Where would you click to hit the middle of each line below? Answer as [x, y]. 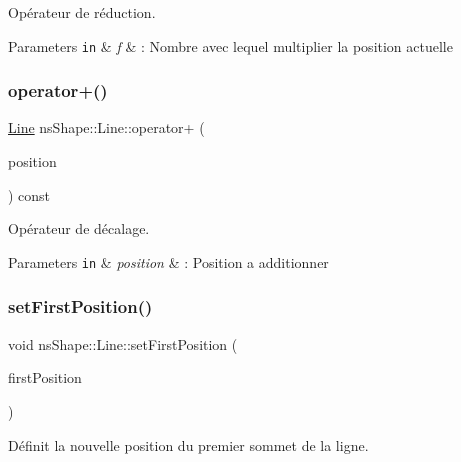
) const [29, 194]
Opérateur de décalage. [79, 228]
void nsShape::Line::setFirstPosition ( [123, 343]
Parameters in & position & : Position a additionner [168, 261]
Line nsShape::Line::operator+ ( [106, 127]
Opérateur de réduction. [82, 12]
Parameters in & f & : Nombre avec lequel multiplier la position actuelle [230, 45]
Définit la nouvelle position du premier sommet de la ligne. [188, 444]
